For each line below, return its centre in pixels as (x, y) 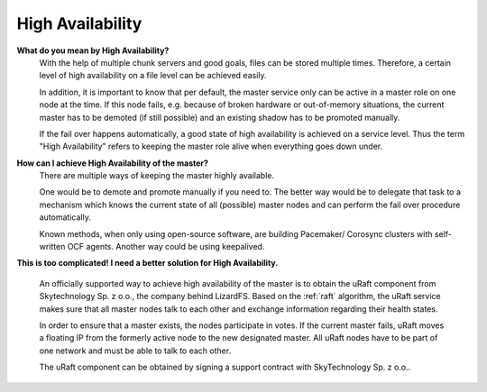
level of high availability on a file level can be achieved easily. (153, 76)
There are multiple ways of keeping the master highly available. (157, 176)
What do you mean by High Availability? (93, 50)
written (52, 247)
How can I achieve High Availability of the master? (113, 163)
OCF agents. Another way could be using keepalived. (166, 247)
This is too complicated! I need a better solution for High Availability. (147, 263)
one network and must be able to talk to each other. (135, 351)
